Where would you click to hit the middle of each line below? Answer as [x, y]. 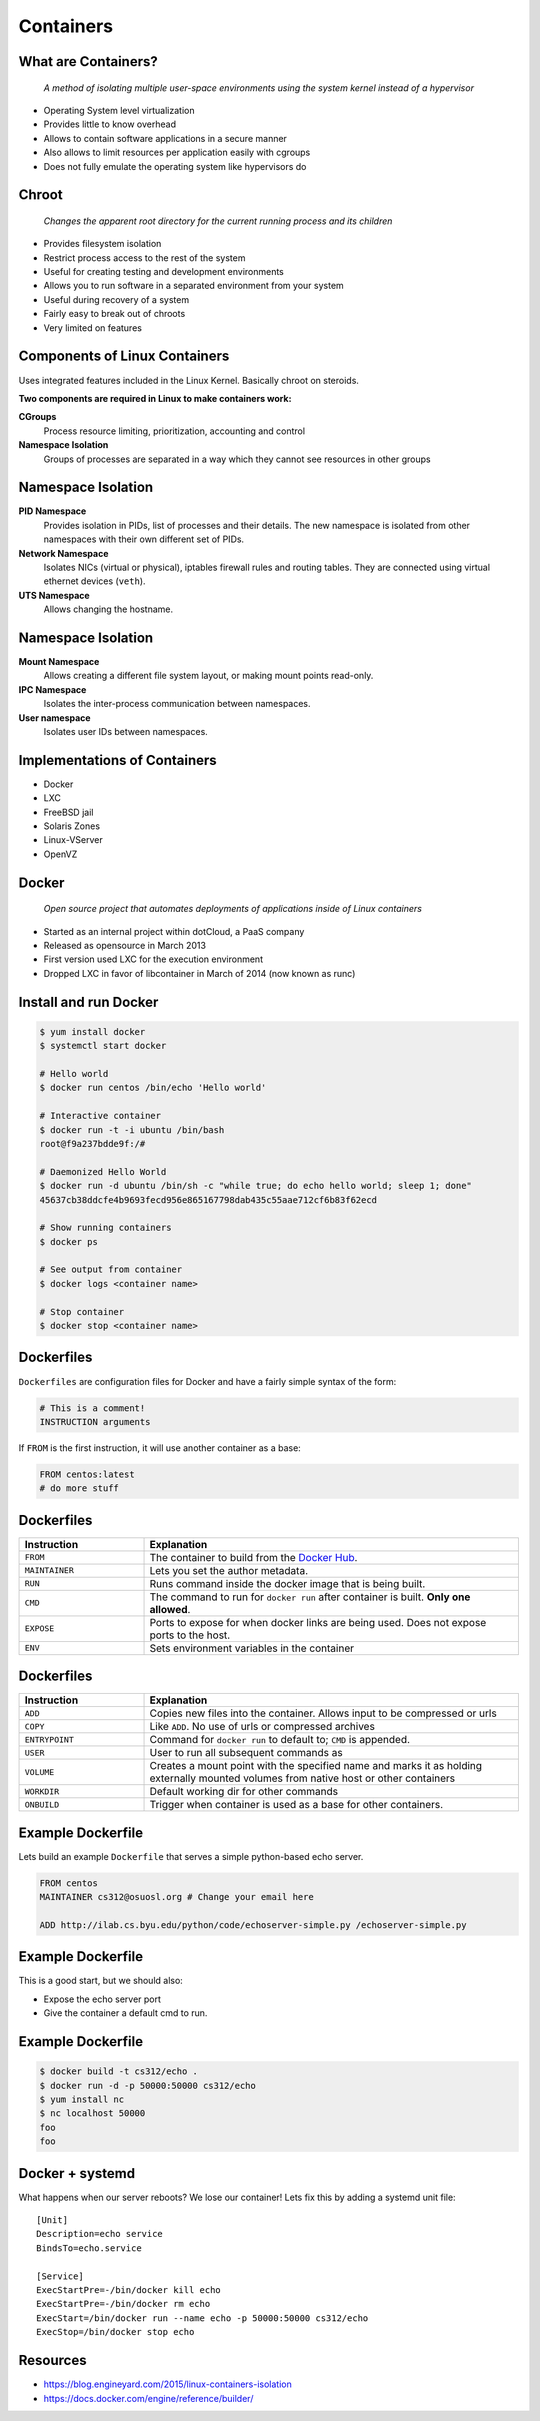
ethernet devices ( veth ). [94, 581]
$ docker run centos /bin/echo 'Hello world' [153, 1088]
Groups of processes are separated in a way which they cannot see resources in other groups [237, 459]
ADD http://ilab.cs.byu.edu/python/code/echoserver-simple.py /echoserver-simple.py [253, 1924]
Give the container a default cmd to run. [125, 2013]
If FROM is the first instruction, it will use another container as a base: [160, 1447]
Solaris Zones [71, 826]
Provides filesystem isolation [102, 244]
